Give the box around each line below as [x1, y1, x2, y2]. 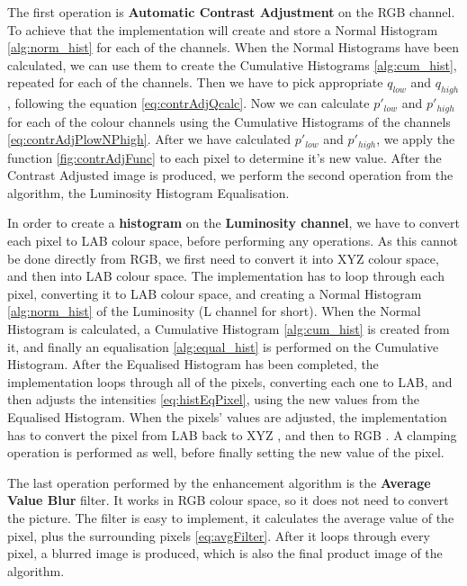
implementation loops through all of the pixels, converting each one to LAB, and [7, 372, 453, 391]
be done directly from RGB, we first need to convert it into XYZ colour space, [7, 248, 439, 267]
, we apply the [376, 130, 455, 149]
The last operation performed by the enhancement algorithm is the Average [7, 473, 431, 491]
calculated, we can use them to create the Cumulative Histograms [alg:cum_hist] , [7, 55, 457, 74]
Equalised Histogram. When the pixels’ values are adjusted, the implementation [7, 407, 447, 426]
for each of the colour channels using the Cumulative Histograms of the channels [7, 112, 451, 131]
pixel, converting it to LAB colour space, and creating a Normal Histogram [7, 284, 422, 302]
